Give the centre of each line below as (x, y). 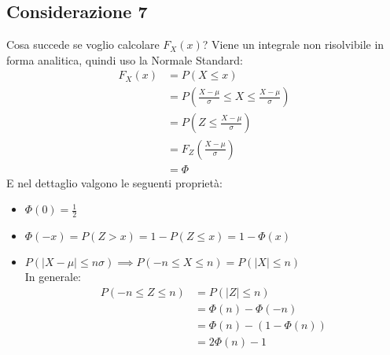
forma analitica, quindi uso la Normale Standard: (125, 59)
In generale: (53, 276)
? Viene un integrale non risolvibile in (293, 44)
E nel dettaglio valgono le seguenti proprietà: (114, 182)
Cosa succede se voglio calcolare (83, 44)
